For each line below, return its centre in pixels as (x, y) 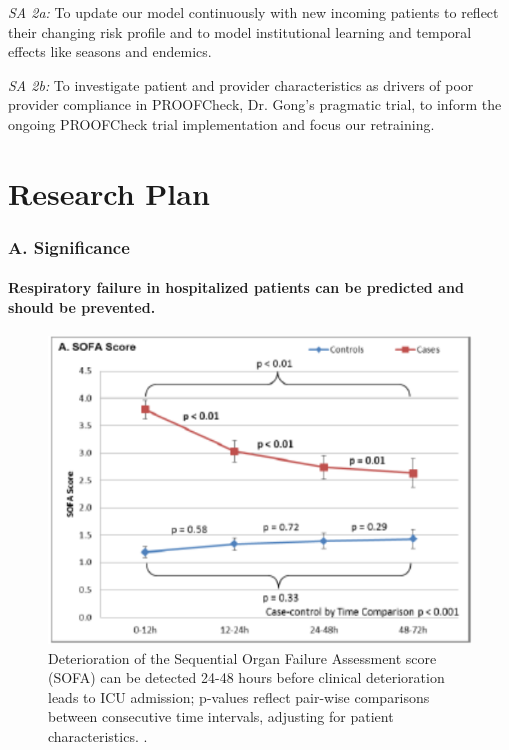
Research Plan (109, 192)
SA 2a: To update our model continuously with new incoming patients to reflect (253, 12)
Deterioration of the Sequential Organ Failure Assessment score (242, 657)
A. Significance (69, 246)
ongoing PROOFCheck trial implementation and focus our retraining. (221, 123)
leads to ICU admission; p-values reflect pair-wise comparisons (239, 696)
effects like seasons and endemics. (110, 51)
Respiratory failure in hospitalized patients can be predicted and (236, 287)
